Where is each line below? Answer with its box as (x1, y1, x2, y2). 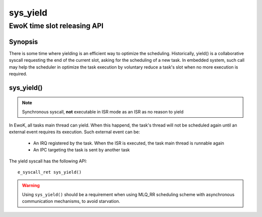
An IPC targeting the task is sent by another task (33, 147, 130, 153)
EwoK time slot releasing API (9, 21, 104, 30)
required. (9, 71, 28, 76)
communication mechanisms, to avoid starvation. (22, 199, 120, 204)
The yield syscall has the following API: (9, 158, 87, 164)
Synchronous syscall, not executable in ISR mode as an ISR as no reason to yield (22, 108, 184, 114)
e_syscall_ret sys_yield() (17, 169, 82, 175)
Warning (22, 182, 40, 188)
